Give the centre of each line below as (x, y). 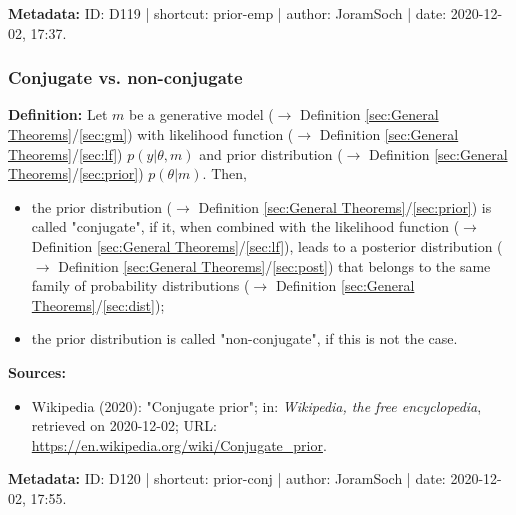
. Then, (224, 173)
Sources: (37, 371)
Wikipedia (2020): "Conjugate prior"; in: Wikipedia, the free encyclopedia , (256, 405)
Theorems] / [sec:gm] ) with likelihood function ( (151, 134)
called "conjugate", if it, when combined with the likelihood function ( (245, 226)
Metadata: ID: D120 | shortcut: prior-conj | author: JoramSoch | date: (227, 478)
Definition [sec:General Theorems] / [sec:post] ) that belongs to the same (274, 265)
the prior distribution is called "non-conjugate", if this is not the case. (244, 338)
